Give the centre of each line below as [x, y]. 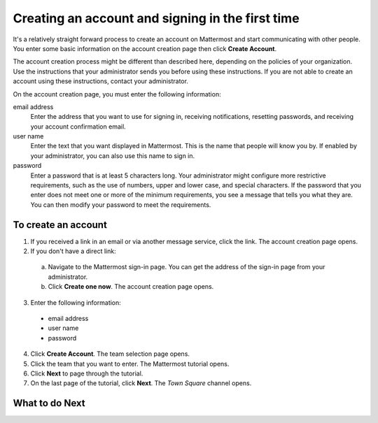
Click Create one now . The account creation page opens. [131, 287]
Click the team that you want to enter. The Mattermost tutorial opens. [130, 364]
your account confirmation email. [78, 127]
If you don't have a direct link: [73, 251]
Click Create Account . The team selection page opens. [110, 354]
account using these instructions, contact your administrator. [101, 81]
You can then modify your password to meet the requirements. [121, 205]
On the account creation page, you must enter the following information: [117, 94]
